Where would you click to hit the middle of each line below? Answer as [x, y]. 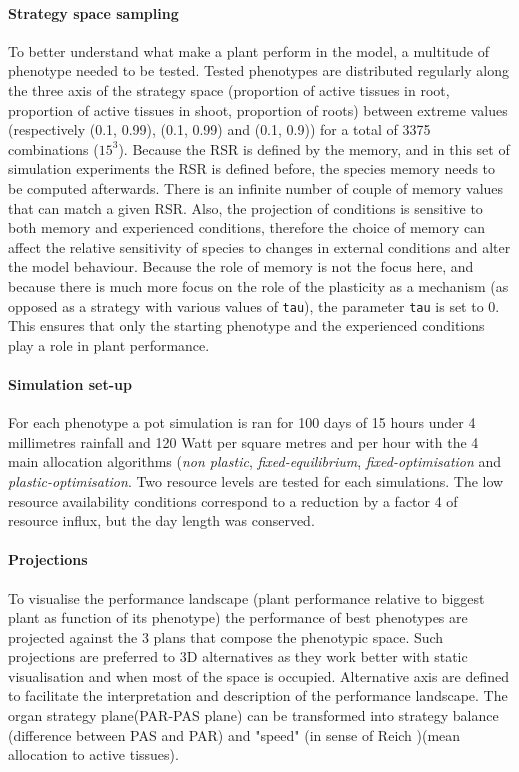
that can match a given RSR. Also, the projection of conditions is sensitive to [245, 207]
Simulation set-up [70, 383]
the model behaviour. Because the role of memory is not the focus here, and [241, 266]
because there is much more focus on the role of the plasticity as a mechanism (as [258, 285]
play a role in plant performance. [109, 344]
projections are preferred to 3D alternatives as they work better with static [238, 656]
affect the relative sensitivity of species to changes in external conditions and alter [259, 246]
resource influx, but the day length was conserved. [161, 520]
